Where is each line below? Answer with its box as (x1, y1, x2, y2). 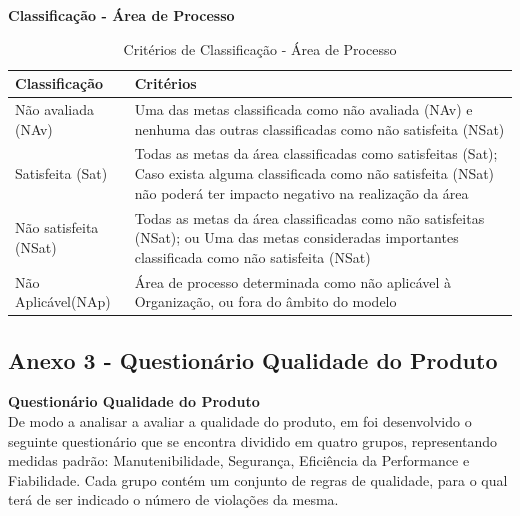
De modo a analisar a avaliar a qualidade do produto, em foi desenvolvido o (8, 411, 472, 432)
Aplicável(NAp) (15, 291, 111, 312)
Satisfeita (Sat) (15, 163, 108, 184)
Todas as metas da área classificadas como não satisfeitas (134, 207, 485, 228)
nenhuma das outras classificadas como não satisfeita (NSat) (134, 118, 505, 139)
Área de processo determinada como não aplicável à (134, 271, 452, 292)
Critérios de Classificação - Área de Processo (123, 38, 397, 59)
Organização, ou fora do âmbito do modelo (134, 291, 397, 312)
